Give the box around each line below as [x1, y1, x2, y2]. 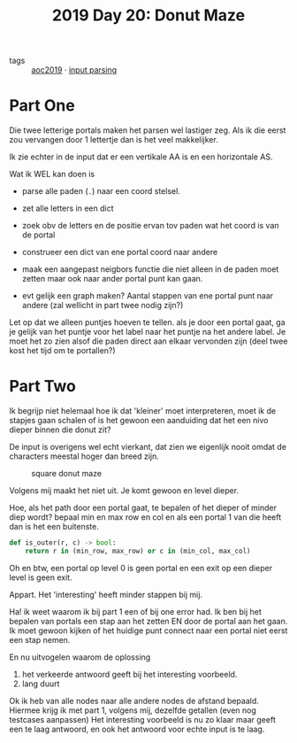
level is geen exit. [9, 572, 72, 583]
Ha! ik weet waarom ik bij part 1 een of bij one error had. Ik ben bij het [9, 606, 263, 616]
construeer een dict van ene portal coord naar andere [21, 247, 218, 258]
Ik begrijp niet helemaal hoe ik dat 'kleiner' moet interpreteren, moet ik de [9, 406, 277, 416]
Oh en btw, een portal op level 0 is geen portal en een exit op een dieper [9, 562, 272, 573]
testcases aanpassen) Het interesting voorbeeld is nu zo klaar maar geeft [9, 714, 276, 724]
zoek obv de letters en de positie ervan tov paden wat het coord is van [21, 221, 280, 231]
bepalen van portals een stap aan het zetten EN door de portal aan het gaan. [9, 615, 288, 626]
